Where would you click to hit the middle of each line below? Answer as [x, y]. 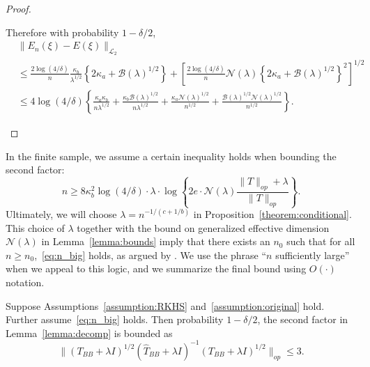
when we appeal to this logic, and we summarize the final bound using [156, 268]
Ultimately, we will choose [61, 214]
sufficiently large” [313, 255]
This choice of [35, 227]
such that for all [321, 241]
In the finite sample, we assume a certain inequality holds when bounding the [171, 156]
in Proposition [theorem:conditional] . [272, 214]
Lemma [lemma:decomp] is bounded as [89, 333]
